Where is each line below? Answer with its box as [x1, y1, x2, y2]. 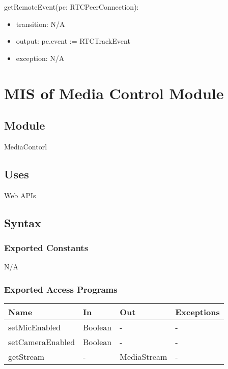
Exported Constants [4, 241, 89, 254]
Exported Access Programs [4, 283, 118, 295]
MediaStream [120, 351, 167, 363]
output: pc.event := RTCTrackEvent [16, 36, 130, 46]
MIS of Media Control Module [4, 82, 224, 103]
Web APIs [4, 190, 36, 200]
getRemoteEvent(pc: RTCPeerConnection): [4, 2, 139, 12]
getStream [8, 351, 45, 363]
